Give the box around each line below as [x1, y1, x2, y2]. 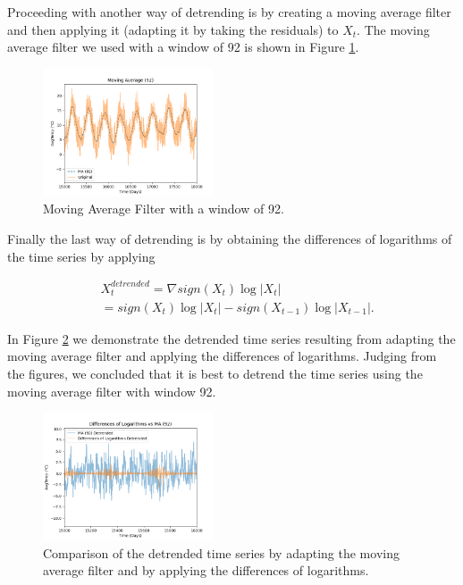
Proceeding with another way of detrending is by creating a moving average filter [7, 3, 451, 21]
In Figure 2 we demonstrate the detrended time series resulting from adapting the [7, 329, 456, 347]
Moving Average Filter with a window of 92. [43, 199, 284, 218]
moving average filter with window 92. [7, 381, 216, 400]
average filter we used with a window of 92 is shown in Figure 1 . [7, 38, 359, 56]
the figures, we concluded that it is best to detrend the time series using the [7, 364, 423, 382]
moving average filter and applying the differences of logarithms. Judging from [7, 347, 437, 365]
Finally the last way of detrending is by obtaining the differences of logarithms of [7, 230, 452, 248]
